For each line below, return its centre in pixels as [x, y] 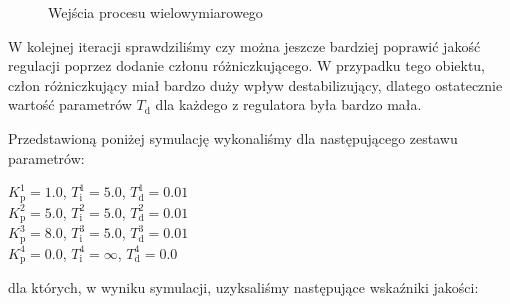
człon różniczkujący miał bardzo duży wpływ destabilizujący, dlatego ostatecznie [255, 84]
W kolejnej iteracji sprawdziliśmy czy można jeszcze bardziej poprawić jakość [244, 45]
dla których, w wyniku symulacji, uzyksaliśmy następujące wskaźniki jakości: [243, 286]
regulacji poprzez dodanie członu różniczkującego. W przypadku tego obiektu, [247, 65]
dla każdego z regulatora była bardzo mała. [288, 104]
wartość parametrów [70, 104]
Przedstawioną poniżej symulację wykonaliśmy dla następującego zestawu [233, 137]
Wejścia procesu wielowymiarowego [155, 12]
